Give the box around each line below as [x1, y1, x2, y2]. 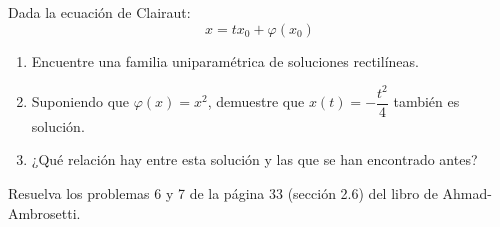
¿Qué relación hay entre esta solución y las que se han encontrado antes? [31, 149, 478, 170]
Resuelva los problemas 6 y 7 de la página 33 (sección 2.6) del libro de [8, 182, 438, 203]
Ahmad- [442, 182, 492, 203]
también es [393, 91, 460, 112]
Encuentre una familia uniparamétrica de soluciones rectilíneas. [31, 50, 419, 71]
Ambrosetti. [8, 202, 81, 223]
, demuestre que [207, 91, 305, 112]
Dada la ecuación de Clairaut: [8, 2, 191, 22]
